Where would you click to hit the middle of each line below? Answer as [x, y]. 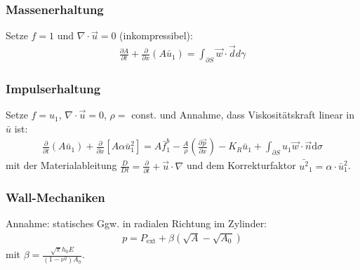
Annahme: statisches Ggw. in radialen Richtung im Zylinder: [136, 223]
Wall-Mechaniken [55, 197]
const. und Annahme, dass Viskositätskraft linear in [243, 115]
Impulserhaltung [53, 88]
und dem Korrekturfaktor [241, 165]
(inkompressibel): [156, 35]
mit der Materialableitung [61, 165]
